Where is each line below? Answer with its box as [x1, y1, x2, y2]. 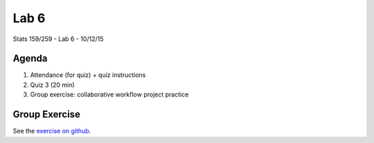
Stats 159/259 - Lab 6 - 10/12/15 [12, 35, 104, 43]
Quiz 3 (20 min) [30, 81, 75, 89]
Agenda [12, 53, 48, 65]
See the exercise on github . [12, 127, 91, 135]
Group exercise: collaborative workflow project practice [30, 90, 189, 99]
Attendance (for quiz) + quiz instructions [30, 71, 146, 79]
